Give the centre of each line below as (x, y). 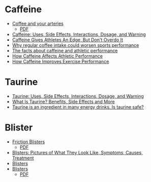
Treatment (23, 158)
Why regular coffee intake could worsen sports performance (75, 45)
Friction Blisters (28, 142)
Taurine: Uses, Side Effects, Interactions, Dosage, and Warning (78, 96)
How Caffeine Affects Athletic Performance (57, 56)
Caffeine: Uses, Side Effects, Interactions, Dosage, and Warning (79, 34)
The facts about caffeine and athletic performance (65, 50)
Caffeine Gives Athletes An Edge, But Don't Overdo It (67, 40)
